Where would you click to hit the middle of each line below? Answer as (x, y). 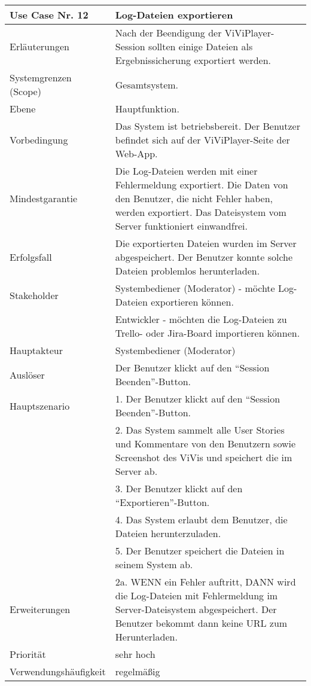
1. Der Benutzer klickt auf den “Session (198, 399)
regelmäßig (138, 671)
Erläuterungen (39, 46)
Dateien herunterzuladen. (168, 533)
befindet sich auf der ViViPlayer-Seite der (202, 140)
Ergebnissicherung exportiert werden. (193, 60)
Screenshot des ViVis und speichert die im (204, 457)
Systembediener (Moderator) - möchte (195, 288)
